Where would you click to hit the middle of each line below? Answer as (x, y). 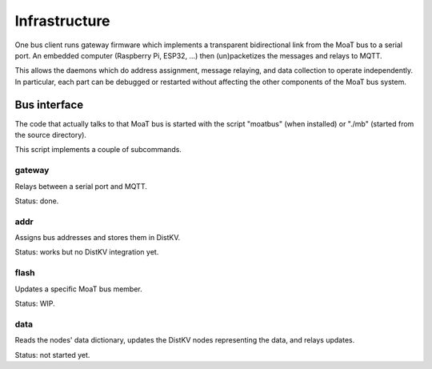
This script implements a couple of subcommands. (98, 150)
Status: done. (37, 201)
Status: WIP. (35, 303)
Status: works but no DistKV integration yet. (87, 252)
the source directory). (51, 135)
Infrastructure (63, 21)
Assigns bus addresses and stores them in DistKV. (98, 238)
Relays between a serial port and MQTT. (81, 186)
